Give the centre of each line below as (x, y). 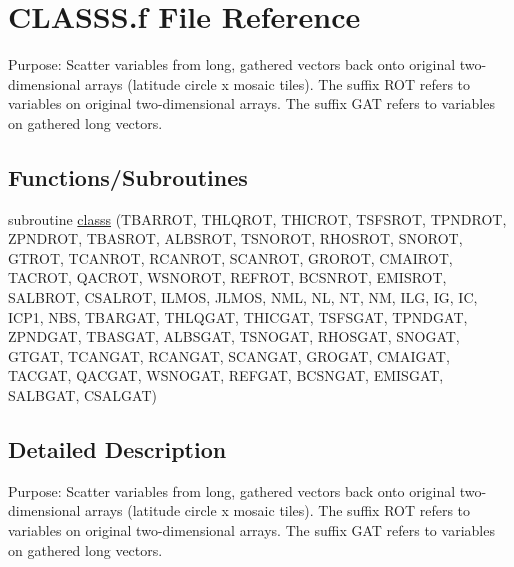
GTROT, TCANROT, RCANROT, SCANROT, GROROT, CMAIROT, (230, 257)
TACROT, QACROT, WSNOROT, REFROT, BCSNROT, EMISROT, (227, 277)
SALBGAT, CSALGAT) (82, 395)
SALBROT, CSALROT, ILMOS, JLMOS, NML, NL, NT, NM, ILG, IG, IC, (243, 297)
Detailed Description (117, 449)
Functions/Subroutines (128, 176)
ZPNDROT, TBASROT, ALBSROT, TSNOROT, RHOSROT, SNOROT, (235, 238)
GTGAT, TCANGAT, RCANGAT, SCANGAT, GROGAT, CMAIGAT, (229, 355)
